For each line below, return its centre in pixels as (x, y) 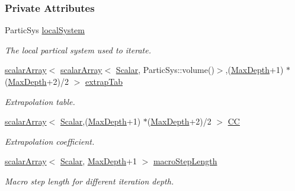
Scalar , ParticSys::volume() (165, 70)
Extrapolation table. (40, 101)
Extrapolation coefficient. (50, 141)
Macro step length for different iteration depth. (89, 181)
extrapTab (104, 81)
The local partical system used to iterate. (78, 50)
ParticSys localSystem (45, 30)
